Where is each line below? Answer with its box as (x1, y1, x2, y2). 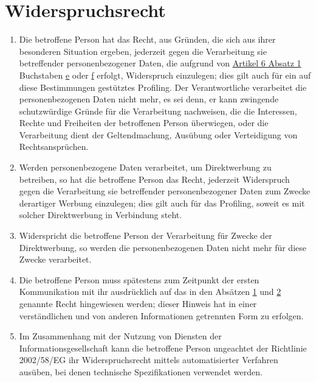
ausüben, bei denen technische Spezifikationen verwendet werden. (19, 365, 263, 378)
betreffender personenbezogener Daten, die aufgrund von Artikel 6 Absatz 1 (19, 57, 301, 69)
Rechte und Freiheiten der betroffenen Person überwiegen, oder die (19, 116, 269, 129)
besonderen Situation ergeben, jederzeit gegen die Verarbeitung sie (19, 44, 267, 57)
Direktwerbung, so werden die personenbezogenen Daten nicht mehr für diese (19, 241, 306, 253)
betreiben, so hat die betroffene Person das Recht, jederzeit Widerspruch (19, 172, 290, 185)
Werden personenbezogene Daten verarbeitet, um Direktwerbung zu (19, 161, 272, 174)
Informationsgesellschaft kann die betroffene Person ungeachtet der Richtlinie (19, 341, 307, 354)
